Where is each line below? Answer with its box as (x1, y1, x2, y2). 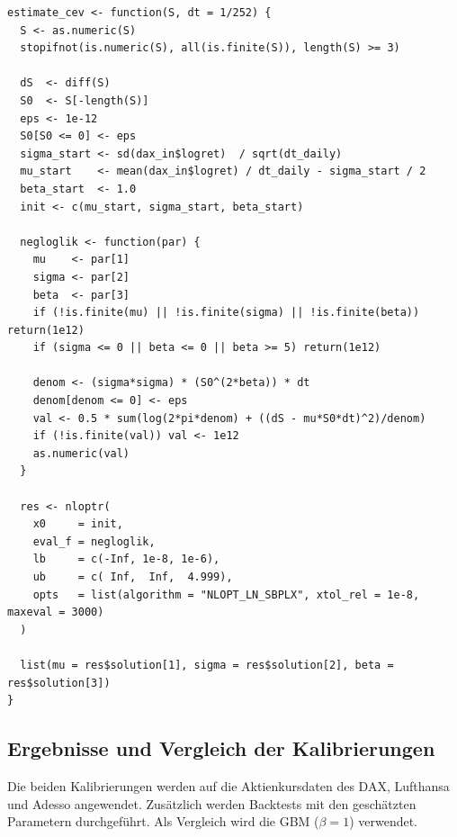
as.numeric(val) (32, 446, 130, 460)
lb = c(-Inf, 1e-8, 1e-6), (32, 553, 220, 566)
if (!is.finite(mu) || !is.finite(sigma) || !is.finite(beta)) (32, 306, 420, 319)
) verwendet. (349, 812, 418, 831)
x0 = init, (32, 517, 123, 531)
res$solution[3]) (7, 676, 111, 689)
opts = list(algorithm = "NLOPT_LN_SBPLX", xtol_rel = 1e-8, (32, 588, 420, 601)
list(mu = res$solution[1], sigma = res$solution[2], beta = (20, 658, 394, 671)
